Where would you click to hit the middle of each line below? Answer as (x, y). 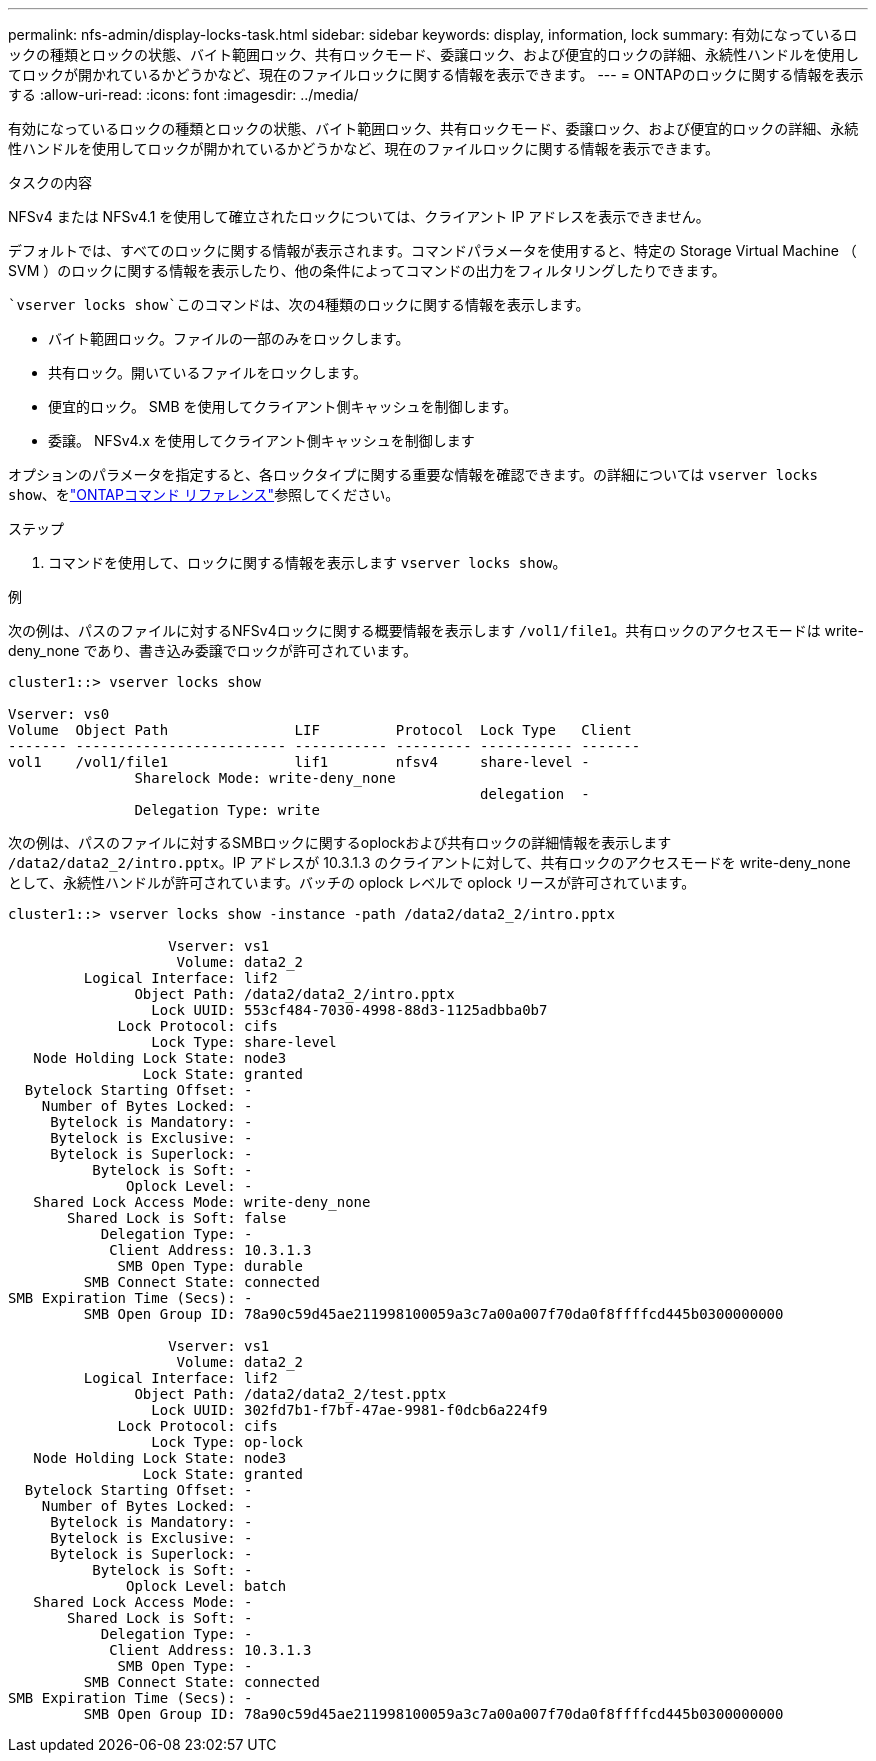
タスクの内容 (50, 182)
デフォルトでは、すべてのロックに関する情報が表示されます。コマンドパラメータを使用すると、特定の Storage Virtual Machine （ (432, 250)
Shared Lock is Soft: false (177, 1218)
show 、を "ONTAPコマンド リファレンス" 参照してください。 (204, 494)
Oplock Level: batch (206, 1586)
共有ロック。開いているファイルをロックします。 (208, 372)
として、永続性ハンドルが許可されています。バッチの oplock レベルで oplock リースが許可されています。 (352, 882)
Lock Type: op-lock (227, 1442)
